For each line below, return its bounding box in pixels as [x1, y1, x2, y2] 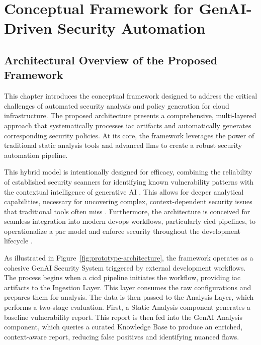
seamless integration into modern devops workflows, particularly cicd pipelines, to [4, 216, 256, 226]
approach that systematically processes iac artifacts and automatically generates [4, 120, 251, 130]
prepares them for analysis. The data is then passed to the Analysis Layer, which [4, 292, 254, 302]
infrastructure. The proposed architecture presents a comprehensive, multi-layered [4, 110, 256, 121]
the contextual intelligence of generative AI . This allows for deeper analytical [4, 186, 244, 197]
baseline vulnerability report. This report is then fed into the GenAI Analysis [4, 311, 242, 322]
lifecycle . [4, 235, 33, 246]
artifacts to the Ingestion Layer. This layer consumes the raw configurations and [4, 282, 251, 292]
